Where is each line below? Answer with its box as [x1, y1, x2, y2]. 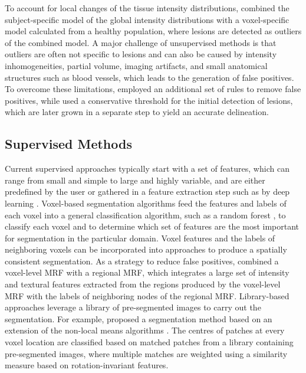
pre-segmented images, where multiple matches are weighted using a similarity [5, 347, 288, 359]
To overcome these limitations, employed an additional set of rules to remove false [5, 83, 301, 95]
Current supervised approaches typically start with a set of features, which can [5, 162, 289, 175]
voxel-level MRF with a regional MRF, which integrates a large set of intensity [5, 266, 289, 279]
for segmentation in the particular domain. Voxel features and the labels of [5, 231, 275, 244]
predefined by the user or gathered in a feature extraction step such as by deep [5, 185, 290, 198]
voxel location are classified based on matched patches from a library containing [5, 336, 294, 348]
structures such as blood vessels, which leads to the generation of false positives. [5, 71, 294, 83]
